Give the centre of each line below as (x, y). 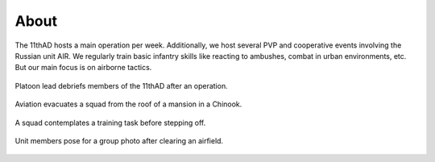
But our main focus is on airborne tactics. (83, 68)
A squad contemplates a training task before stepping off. (110, 123)
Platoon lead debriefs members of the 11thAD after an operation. (122, 85)
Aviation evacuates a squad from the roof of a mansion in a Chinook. (128, 104)
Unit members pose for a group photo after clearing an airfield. (119, 140)
